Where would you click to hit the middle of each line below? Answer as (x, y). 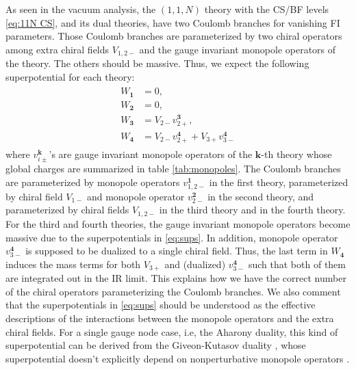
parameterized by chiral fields (67, 210)
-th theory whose (296, 154)
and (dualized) (195, 264)
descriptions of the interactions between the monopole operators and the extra (170, 318)
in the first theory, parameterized (279, 182)
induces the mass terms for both (73, 264)
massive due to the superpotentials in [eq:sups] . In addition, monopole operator (172, 237)
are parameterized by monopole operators (93, 182)
